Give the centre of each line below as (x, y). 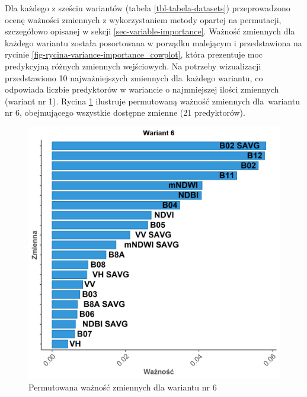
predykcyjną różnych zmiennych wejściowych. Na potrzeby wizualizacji (133, 66)
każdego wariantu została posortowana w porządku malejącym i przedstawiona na (153, 42)
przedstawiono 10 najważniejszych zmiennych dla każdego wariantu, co (134, 77)
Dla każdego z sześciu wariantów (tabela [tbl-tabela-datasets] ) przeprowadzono (148, 8)
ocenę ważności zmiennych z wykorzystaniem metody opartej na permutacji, (143, 19)
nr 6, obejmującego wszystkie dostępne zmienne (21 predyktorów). (125, 112)
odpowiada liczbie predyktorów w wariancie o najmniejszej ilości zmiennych (142, 89)
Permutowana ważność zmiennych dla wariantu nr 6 (123, 387)
